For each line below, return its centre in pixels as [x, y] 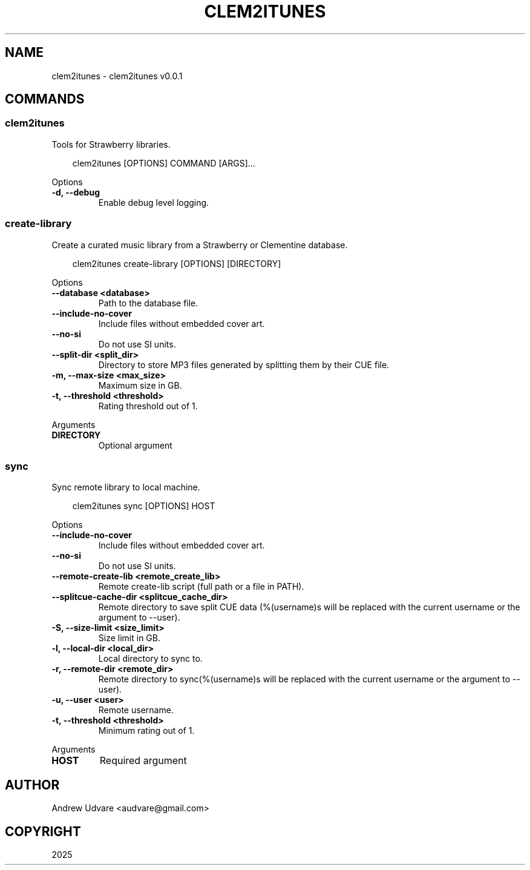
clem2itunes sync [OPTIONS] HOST [144, 506]
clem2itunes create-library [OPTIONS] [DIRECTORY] [177, 263]
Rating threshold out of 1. [148, 406]
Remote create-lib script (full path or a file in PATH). [201, 587]
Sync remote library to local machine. [126, 487]
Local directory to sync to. [150, 659]
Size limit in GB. [129, 638]
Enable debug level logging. [154, 202]
